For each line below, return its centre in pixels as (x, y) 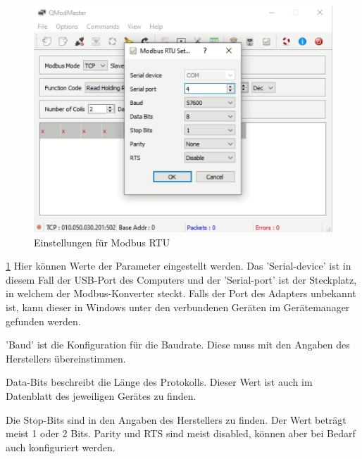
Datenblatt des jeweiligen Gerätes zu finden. (101, 395)
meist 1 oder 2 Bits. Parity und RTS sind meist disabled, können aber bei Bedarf (181, 433)
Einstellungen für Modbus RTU (102, 242)
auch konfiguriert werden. (61, 447)
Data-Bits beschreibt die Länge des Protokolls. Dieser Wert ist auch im (159, 382)
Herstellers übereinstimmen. (66, 358)
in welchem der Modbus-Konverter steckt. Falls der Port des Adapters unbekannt (181, 293)
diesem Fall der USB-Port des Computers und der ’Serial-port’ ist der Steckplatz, (181, 279)
